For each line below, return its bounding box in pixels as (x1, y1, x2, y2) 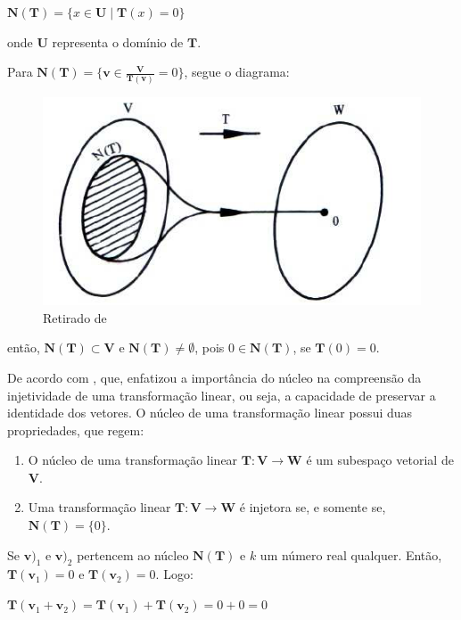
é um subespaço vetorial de (306, 451, 454, 469)
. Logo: (155, 565, 193, 583)
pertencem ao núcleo (77, 545, 189, 564)
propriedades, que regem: (7, 420, 144, 439)
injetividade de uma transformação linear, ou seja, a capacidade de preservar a (7, 385, 436, 404)
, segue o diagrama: (184, 62, 290, 81)
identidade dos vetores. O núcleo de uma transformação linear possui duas (7, 403, 413, 422)
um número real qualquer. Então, (259, 545, 442, 564)
